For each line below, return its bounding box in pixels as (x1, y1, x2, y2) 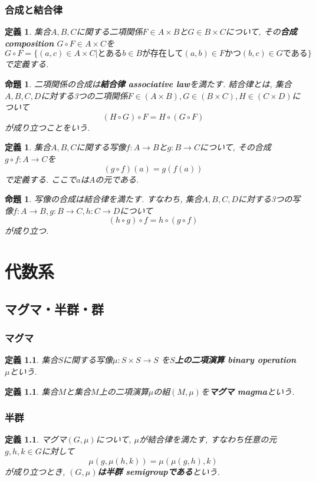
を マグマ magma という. (200, 385, 295, 397)
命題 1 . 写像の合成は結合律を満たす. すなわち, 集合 (5, 193, 202, 205)
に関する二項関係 (76, 25, 143, 38)
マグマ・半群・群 (5, 299, 104, 318)
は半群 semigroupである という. (97, 465, 220, 477)
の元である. (95, 173, 139, 185)
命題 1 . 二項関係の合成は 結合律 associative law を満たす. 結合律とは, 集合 (5, 78, 292, 90)
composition (5, 37, 54, 49)
